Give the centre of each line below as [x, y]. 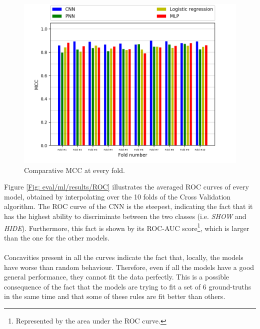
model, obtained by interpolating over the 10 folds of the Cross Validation [117, 196]
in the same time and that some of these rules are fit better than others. [115, 296]
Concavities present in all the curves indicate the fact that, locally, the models [124, 257]
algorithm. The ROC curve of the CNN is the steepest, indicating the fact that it [128, 206]
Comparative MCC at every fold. [74, 170]
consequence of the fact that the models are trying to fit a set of [102, 286]
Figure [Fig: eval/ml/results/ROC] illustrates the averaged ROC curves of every [126, 187]
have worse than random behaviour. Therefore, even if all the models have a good [129, 267]
